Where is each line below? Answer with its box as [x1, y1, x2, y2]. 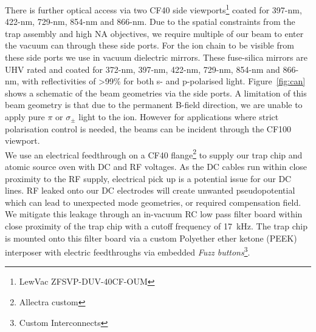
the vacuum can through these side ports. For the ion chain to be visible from [5, 39, 294, 52]
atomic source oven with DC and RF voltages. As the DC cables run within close [5, 160, 307, 173]
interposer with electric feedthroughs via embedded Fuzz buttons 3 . [5, 244, 250, 258]
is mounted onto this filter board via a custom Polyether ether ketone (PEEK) [5, 231, 297, 244]
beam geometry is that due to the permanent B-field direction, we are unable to [5, 98, 303, 111]
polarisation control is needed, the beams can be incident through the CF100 [5, 122, 292, 135]
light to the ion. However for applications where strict [78, 110, 279, 123]
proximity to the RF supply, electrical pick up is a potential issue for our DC [5, 172, 292, 185]
